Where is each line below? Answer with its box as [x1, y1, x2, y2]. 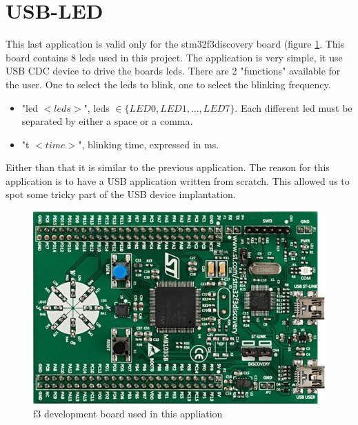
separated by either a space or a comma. [21, 114, 193, 128]
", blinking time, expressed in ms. [78, 137, 219, 151]
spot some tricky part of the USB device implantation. [6, 187, 236, 201]
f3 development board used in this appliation [33, 406, 223, 420]
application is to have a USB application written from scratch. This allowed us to [6, 173, 350, 188]
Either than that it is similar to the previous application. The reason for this [6, 160, 330, 175]
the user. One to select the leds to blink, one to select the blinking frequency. [6, 77, 331, 91]
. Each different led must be [235, 100, 352, 115]
